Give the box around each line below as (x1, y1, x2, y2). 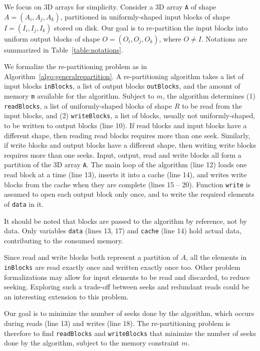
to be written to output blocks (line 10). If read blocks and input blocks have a (4, 120, 247, 131)
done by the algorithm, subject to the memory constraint (4, 337, 179, 348)
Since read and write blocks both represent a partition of (4, 252, 179, 262)
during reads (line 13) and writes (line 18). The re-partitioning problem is (4, 318, 230, 328)
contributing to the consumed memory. (4, 235, 123, 245)
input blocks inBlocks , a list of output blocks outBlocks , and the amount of (4, 81, 240, 91)
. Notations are (201, 33, 247, 44)
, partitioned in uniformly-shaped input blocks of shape (60, 11, 230, 22)
